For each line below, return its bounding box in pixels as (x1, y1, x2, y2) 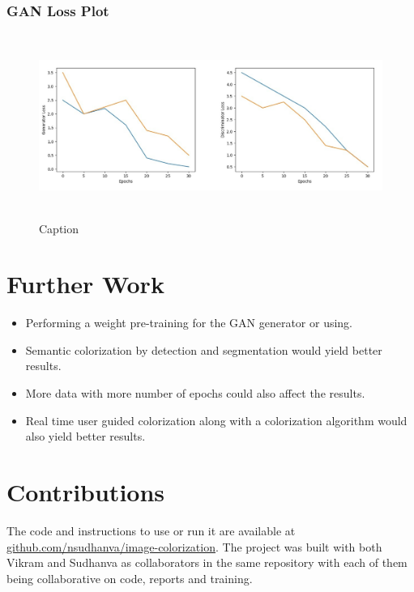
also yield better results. (25, 428, 146, 445)
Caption (39, 219, 79, 236)
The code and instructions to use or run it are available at (6, 522, 296, 539)
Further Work (6, 267, 164, 300)
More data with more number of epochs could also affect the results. (25, 385, 365, 402)
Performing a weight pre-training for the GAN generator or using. (25, 314, 353, 331)
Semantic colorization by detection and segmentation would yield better (25, 341, 382, 358)
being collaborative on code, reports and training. (6, 569, 253, 586)
